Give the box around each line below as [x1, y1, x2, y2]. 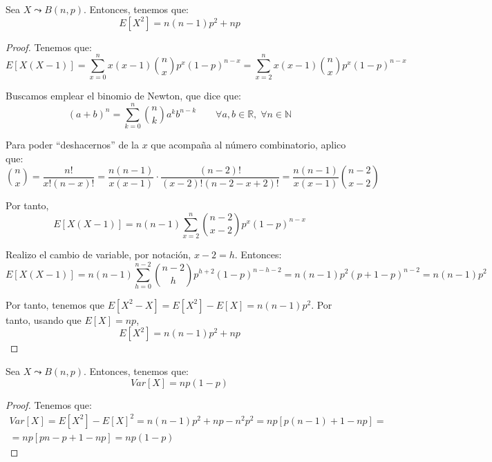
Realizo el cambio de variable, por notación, [6, 247, 191, 262]
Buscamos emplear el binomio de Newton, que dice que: [6, 88, 242, 103]
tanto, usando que [6, 312, 82, 327]
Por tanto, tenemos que [6, 297, 105, 311]
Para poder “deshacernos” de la [6, 137, 139, 152]
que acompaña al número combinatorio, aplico [151, 137, 346, 152]
